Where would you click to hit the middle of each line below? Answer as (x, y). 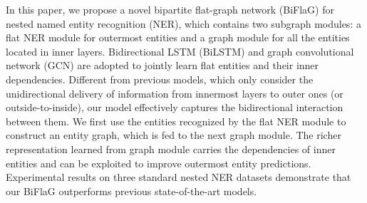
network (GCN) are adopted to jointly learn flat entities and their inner (162, 65)
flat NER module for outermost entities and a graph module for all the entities (178, 37)
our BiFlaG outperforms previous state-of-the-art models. (131, 191)
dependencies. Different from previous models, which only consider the (160, 79)
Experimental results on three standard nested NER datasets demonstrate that (179, 177)
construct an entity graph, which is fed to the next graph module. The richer (174, 135)
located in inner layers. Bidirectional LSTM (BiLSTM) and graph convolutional (180, 51)
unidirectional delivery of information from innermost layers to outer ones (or (175, 93)
